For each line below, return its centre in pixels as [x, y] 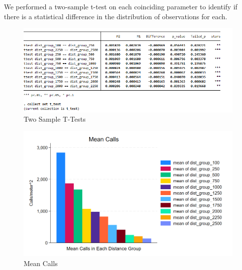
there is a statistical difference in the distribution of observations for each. [116, 16]
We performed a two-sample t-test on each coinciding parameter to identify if [121, 6]
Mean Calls [41, 263]
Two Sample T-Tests [55, 119]
